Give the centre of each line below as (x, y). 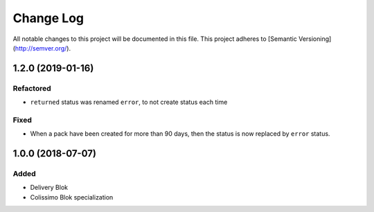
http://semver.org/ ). (43, 48)
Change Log (48, 18)
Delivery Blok (49, 188)
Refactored (32, 88)
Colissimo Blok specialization (72, 197)
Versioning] (315, 39)
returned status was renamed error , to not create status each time (129, 102)
